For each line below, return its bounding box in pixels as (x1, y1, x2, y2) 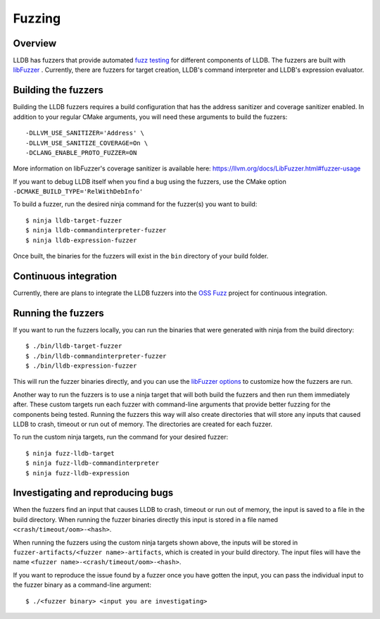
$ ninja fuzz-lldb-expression (25, 469, 130, 477)
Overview (13, 37, 57, 49)
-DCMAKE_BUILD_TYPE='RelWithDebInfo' (13, 187, 144, 196)
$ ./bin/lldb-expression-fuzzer (25, 362, 137, 370)
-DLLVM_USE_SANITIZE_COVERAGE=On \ (25, 139, 148, 147)
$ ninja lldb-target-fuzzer (25, 216, 122, 225)
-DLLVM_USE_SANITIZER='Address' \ (25, 129, 144, 137)
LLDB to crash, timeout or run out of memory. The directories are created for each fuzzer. (13, 420, 273, 428)
